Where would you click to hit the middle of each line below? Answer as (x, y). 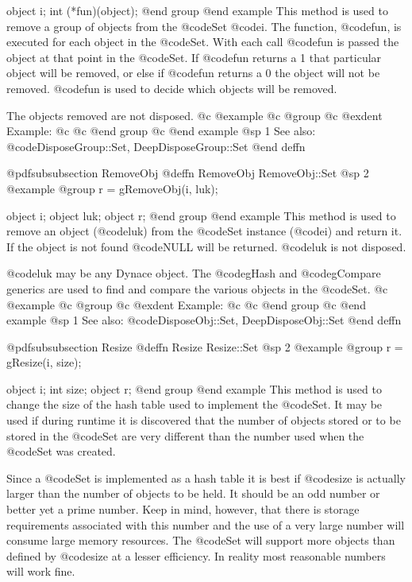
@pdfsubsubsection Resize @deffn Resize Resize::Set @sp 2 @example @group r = (205, 346)
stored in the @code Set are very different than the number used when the (185, 435)
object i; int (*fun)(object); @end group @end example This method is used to (197, 10)
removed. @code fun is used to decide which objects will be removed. (172, 88)
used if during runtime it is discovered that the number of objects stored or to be (204, 420)
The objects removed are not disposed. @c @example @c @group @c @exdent (194, 115)
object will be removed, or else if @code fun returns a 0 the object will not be (193, 73)
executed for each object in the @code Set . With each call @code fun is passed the (203, 42)
